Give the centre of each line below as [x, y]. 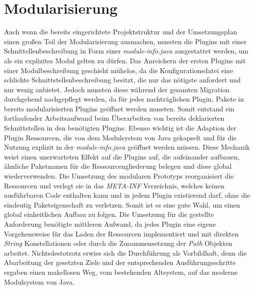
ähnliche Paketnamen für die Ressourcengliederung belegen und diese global [118, 166]
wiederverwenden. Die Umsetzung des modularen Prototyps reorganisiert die [119, 176]
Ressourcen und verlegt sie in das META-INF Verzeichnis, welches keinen [114, 185]
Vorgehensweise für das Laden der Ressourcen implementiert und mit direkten [121, 233]
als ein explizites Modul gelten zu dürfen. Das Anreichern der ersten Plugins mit [125, 60]
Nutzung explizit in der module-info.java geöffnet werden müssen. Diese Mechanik [127, 147]
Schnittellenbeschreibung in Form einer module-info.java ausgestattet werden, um [126, 51]
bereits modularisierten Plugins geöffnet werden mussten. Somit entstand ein [119, 108]
